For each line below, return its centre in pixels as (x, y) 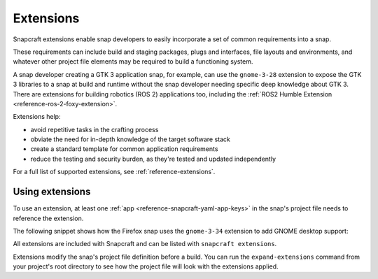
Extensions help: (37, 117)
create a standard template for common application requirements (124, 149)
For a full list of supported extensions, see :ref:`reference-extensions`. (114, 172)
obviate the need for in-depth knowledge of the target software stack (130, 139)
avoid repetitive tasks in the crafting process (94, 129)
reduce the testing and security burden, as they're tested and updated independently (153, 159)
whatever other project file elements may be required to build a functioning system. (133, 62)
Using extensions (52, 192)
